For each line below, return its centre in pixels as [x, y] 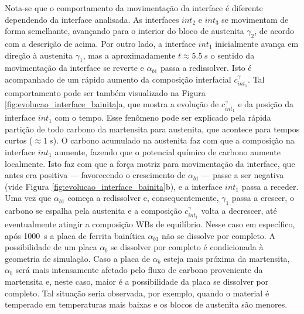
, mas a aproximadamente [129, 55]
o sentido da [233, 55]
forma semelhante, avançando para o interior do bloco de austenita [124, 31]
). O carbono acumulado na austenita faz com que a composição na [174, 140]
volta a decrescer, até [239, 211]
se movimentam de [255, 19]
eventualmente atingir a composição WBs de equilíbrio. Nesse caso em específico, [150, 224]
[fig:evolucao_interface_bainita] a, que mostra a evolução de [112, 104]
